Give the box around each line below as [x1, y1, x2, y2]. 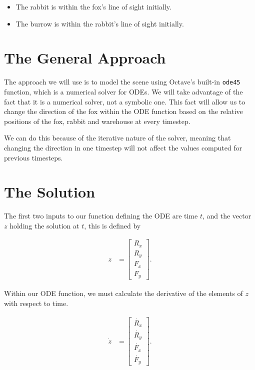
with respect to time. [4, 298, 68, 308]
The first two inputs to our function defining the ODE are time [4, 210, 198, 221]
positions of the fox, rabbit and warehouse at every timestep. [4, 115, 190, 126]
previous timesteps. [4, 152, 63, 162]
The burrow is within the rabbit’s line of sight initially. [15, 18, 184, 28]
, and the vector [202, 210, 251, 221]
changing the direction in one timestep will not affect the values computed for [4, 142, 242, 152]
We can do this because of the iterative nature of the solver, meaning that [4, 132, 231, 143]
